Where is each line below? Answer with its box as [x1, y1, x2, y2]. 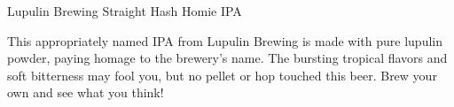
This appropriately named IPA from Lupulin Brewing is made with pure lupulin [7, 31, 443, 50]
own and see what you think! [7, 83, 164, 102]
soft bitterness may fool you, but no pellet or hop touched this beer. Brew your [7, 65, 437, 84]
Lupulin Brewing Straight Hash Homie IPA [7, 2, 242, 19]
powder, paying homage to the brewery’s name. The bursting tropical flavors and [7, 49, 448, 67]
